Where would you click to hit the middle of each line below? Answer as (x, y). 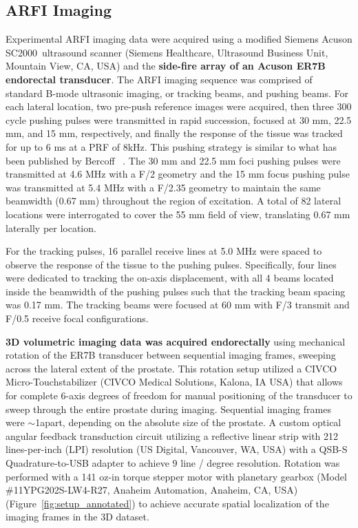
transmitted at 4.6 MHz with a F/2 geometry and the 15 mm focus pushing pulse (178, 174)
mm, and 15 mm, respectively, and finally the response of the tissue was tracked (174, 133)
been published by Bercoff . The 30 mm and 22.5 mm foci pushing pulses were (173, 160)
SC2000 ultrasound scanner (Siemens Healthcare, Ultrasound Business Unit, (167, 52)
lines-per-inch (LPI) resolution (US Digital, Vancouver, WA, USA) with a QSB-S (177, 449)
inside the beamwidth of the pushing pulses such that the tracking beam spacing (176, 291)
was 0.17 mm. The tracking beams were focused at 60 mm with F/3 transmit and (178, 305)
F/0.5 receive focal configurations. (77, 318)
